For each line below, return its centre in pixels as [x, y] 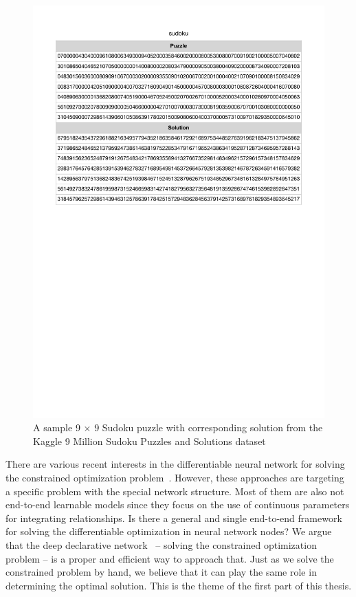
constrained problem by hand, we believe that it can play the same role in [161, 572]
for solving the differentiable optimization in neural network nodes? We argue [169, 531]
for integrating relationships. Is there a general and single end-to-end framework [174, 518]
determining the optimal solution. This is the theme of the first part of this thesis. [179, 585]
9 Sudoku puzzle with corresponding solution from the [209, 427]
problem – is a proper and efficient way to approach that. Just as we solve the [170, 558]
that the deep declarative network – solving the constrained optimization [161, 545]
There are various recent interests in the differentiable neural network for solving [175, 464]
